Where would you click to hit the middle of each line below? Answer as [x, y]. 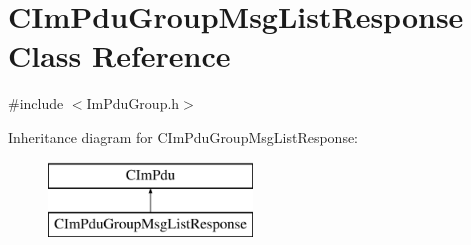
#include [36, 103]
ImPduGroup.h [133, 103]
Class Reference [119, 55]
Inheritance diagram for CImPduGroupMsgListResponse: [183, 136]
